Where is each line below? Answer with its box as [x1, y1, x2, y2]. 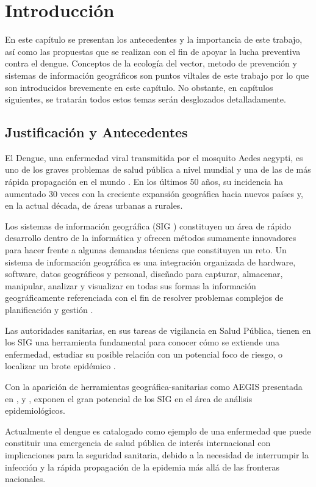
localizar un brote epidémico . [5, 359, 116, 372]
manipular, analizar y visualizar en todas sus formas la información [5, 279, 256, 292]
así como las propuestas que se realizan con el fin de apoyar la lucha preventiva [5, 45, 301, 57]
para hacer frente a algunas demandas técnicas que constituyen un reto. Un [5, 243, 287, 256]
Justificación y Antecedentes [5, 123, 188, 142]
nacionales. [5, 472, 46, 485]
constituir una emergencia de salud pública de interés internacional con [5, 436, 271, 449]
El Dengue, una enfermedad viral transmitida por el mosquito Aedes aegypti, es [5, 151, 303, 164]
